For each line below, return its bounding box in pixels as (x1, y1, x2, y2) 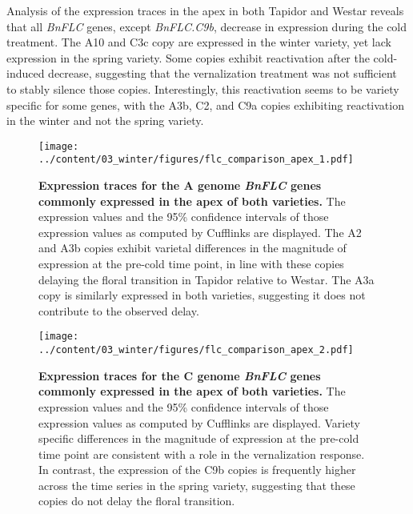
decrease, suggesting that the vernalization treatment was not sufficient (48, 65, 397, 82)
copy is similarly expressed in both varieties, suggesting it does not (38, 287, 366, 303)
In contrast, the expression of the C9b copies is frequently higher (38, 461, 356, 478)
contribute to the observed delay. (38, 302, 199, 319)
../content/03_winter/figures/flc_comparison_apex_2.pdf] (38, 344, 354, 356)
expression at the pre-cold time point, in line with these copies (38, 255, 344, 272)
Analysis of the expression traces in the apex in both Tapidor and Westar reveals (6, 2, 404, 18)
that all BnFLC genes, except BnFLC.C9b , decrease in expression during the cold (6, 18, 407, 34)
